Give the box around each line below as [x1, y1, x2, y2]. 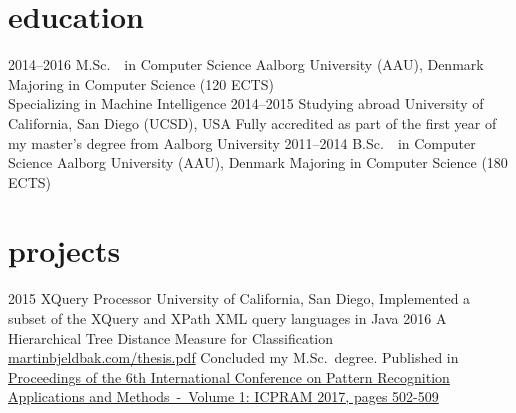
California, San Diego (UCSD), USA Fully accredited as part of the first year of [8, 112, 497, 133]
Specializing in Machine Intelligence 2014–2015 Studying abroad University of [8, 93, 484, 114]
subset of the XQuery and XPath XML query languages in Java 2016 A [8, 308, 447, 328]
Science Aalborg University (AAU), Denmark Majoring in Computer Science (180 [8, 152, 508, 173]
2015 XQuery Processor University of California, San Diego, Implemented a [8, 288, 471, 309]
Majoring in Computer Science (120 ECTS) [8, 73, 274, 94]
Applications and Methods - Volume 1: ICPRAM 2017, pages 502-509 [8, 386, 439, 407]
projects [8, 230, 121, 271]
